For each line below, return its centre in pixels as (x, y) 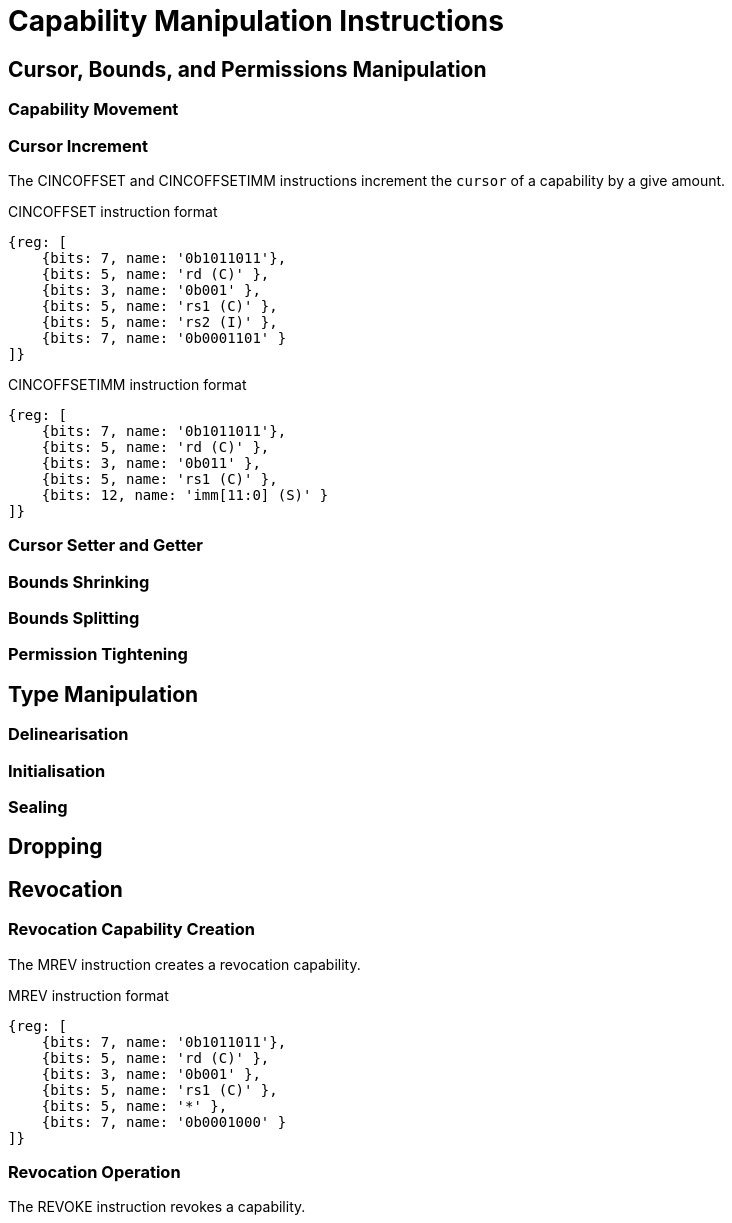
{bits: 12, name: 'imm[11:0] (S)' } (185, 494)
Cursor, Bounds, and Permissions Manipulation (247, 69)
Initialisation (57, 770)
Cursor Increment (78, 145)
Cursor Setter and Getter (106, 545)
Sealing (38, 807)
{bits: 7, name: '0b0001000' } (164, 1121)
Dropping (55, 847)
